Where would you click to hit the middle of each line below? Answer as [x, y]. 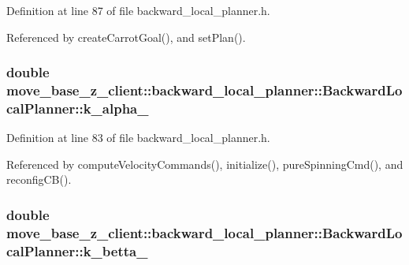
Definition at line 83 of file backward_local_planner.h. [138, 138]
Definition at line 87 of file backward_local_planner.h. [138, 10]
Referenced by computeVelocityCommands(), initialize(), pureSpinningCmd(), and [205, 164]
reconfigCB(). [39, 179]
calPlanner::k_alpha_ [78, 108]
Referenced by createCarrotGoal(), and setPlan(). [126, 37]
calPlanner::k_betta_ [77, 250]
